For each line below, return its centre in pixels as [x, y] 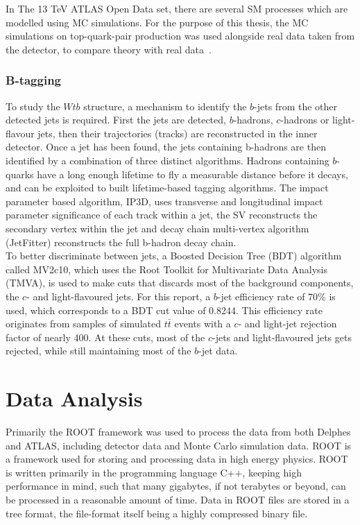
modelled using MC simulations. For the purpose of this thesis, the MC [157, 22]
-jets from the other [296, 106]
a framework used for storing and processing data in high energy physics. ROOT [177, 459]
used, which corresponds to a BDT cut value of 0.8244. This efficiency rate [164, 310]
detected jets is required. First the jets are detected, [116, 120]
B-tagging [33, 80]
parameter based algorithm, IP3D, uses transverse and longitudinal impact [164, 201]
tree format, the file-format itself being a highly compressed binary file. [157, 513]
